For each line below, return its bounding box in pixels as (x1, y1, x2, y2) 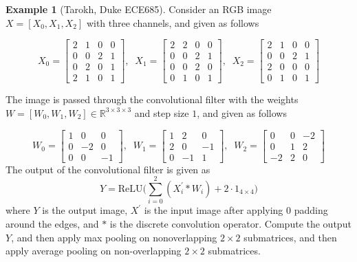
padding (294, 203, 328, 217)
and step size (134, 105, 189, 120)
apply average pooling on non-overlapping (6, 243, 182, 258)
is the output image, (42, 203, 128, 217)
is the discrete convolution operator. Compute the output (109, 216, 351, 230)
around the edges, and (6, 216, 99, 230)
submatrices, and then (244, 230, 337, 244)
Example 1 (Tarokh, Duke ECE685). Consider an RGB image (6, 2, 272, 16)
